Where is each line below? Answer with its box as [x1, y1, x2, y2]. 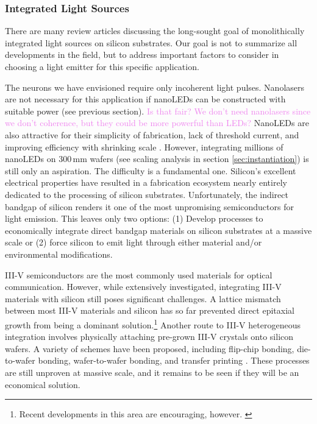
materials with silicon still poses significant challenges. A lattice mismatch [5, 292, 281, 305]
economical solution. [5, 378, 80, 390]
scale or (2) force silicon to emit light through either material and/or [5, 236, 262, 249]
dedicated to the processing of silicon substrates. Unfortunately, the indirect [5, 188, 288, 200]
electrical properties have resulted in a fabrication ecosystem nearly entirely [5, 176, 287, 189]
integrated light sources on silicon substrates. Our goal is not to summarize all [5, 36, 297, 49]
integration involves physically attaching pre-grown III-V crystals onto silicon [5, 330, 294, 343]
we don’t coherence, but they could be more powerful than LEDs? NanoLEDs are [5, 116, 309, 129]
